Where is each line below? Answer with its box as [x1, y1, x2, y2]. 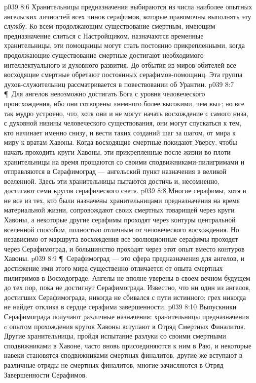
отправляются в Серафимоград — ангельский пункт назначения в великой [4, 166, 227, 176]
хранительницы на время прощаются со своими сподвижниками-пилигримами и [4, 156, 245, 167]
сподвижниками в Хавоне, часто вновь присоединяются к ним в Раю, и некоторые [4, 340, 252, 350]
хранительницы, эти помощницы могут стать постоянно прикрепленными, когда [4, 40, 245, 50]
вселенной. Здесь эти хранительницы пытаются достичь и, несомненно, [4, 175, 219, 186]
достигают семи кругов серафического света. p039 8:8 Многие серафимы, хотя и [4, 185, 247, 196]
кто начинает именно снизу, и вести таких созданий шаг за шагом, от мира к [4, 127, 236, 137]
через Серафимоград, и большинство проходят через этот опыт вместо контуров [4, 243, 245, 254]
